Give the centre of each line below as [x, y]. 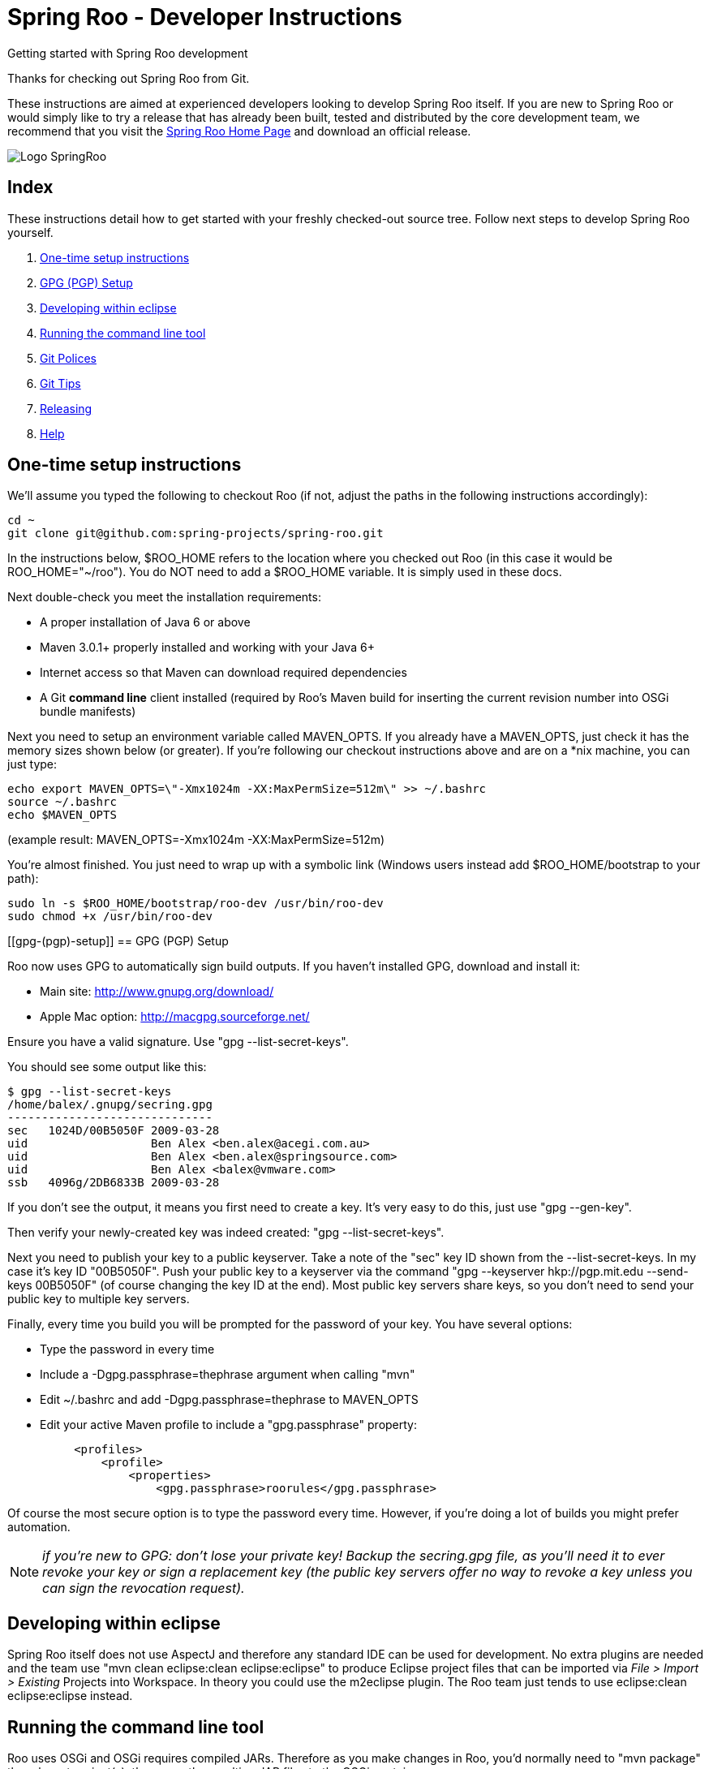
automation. [39, 1527]
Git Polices [68, 358]
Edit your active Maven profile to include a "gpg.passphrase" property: [229, 1425]
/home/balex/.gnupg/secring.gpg [110, 1105]
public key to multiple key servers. [99, 1299]
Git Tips [60, 383]
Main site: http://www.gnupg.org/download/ [157, 992]
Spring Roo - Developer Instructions [205, 17]
